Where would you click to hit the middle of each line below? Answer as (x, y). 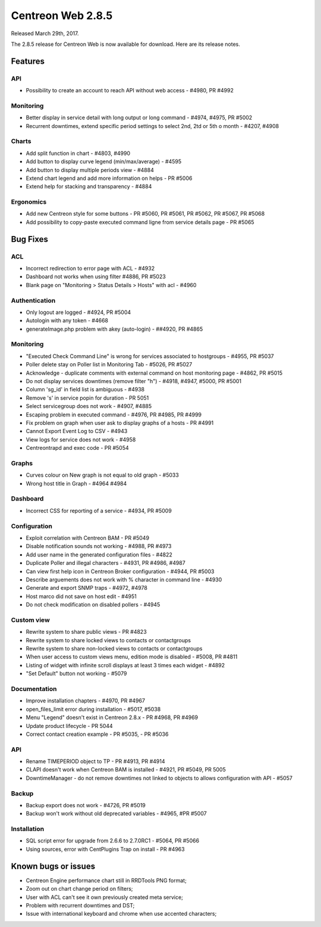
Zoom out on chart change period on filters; (79, 889)
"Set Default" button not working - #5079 (76, 674)
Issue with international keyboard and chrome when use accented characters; (121, 914)
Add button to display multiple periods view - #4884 (90, 170)
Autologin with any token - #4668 (67, 321)
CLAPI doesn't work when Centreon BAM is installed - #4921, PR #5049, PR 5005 (126, 770)
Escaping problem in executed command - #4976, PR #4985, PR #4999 (114, 415)
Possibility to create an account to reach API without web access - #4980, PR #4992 (130, 91)
